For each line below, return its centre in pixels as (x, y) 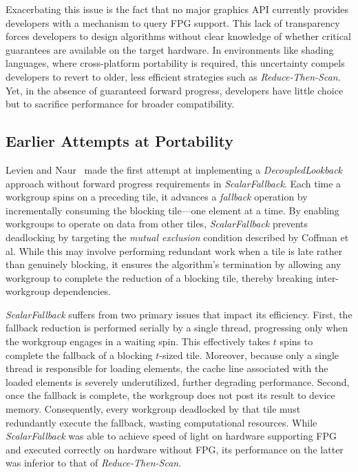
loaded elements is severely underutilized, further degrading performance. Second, (178, 381)
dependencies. (82, 291)
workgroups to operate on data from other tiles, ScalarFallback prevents (157, 224)
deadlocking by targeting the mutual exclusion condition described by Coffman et (177, 237)
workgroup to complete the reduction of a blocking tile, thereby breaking (159, 277)
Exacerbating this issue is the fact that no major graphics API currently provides (177, 9)
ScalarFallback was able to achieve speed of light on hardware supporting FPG (171, 436)
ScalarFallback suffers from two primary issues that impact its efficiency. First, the (179, 314)
